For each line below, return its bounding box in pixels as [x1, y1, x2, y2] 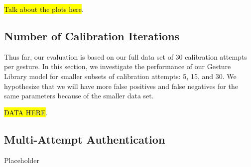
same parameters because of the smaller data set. [4, 90, 154, 101]
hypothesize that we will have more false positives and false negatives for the [4, 81, 238, 91]
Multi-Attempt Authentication [4, 131, 165, 147]
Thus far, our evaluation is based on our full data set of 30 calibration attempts [4, 51, 247, 62]
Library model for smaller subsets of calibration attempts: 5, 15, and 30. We [4, 71, 237, 81]
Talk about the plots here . [4, 4, 84, 14]
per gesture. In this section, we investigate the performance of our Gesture [4, 61, 231, 72]
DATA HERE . [4, 107, 48, 117]
